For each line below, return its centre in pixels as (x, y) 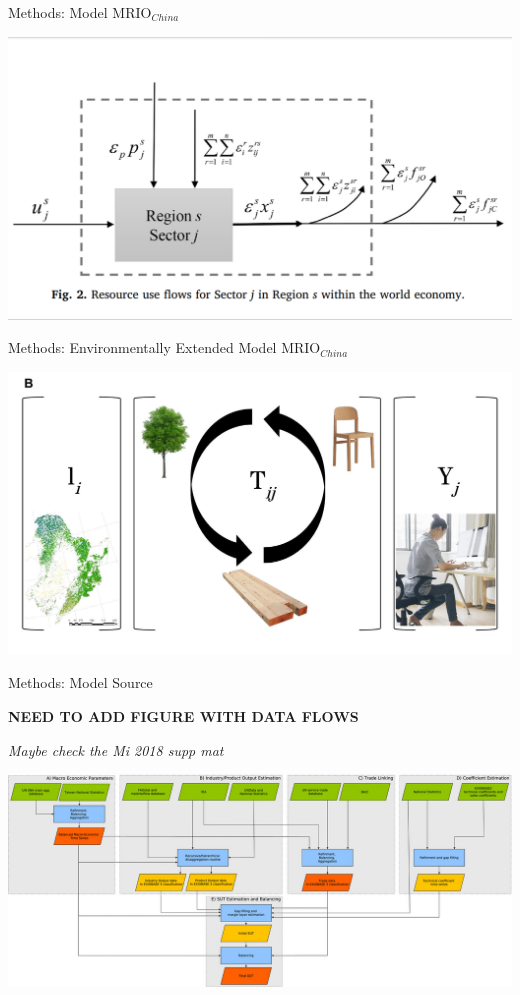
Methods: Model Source (80, 682)
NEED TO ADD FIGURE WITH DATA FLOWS (183, 715)
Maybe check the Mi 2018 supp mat (116, 749)
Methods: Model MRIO (80, 12)
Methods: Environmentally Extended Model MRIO (164, 347)
